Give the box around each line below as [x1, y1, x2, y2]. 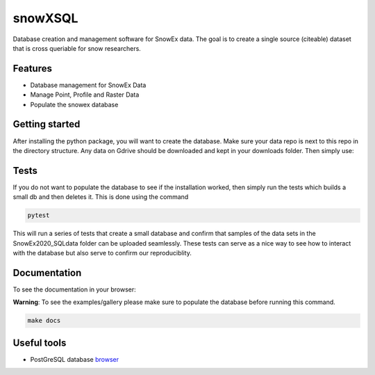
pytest [27, 212, 50, 219]
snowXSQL [12, 10, 78, 26]
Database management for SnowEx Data [30, 81, 147, 89]
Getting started [12, 118, 81, 130]
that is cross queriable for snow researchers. [12, 44, 142, 52]
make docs [27, 317, 61, 325]
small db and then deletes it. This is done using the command [12, 193, 189, 201]
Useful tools [12, 337, 67, 349]
